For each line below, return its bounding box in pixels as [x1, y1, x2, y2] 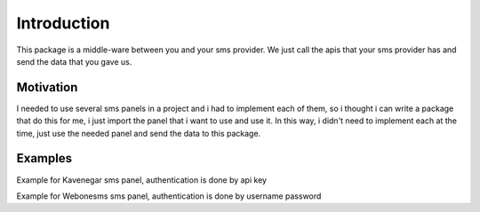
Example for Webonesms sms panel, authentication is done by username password [16, 191, 322, 201]
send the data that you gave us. [16, 56, 132, 67]
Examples [16, 151, 73, 166]
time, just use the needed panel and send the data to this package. [16, 128, 261, 138]
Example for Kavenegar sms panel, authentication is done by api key [16, 174, 267, 185]
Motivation [16, 80, 78, 95]
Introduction [16, 13, 110, 33]
